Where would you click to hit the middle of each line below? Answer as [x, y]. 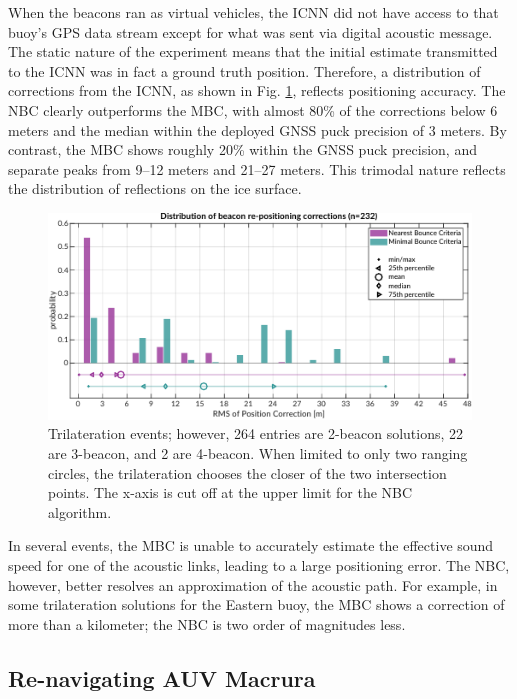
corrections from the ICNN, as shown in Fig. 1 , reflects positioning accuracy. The [257, 90]
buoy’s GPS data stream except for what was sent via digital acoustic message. [250, 31]
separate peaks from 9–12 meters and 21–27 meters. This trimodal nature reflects [257, 168]
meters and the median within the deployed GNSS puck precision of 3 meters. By [257, 129]
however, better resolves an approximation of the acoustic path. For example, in [253, 584]
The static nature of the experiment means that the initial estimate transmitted [253, 51]
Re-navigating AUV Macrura [162, 677]
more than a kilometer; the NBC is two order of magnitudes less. [207, 623]
